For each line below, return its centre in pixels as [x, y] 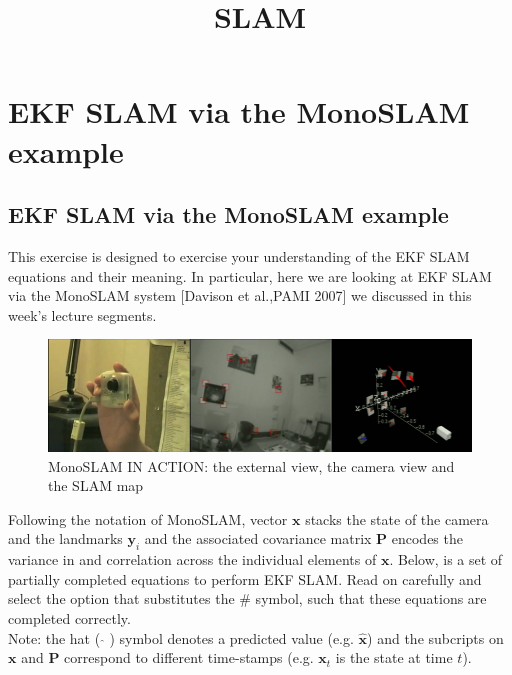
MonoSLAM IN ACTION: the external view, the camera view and [251, 465]
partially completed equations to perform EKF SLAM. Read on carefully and [245, 578]
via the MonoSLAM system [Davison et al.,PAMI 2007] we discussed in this [240, 295]
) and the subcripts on [435, 637]
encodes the [427, 538]
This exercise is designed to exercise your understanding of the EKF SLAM [239, 255]
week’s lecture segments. [82, 314]
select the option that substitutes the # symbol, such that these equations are [247, 598]
